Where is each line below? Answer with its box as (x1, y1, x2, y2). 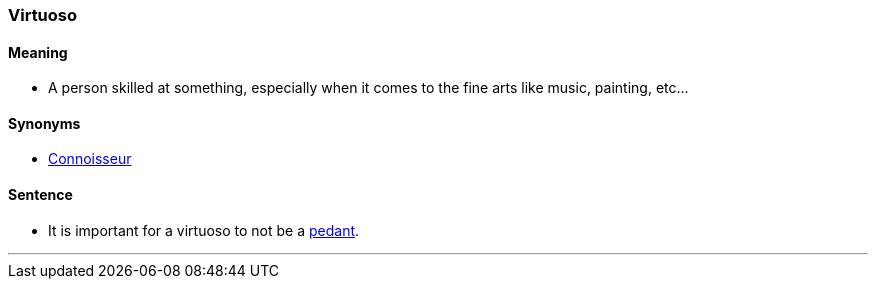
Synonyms (8, 114, 81, 132)
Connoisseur (48, 150, 132, 168)
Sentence (8, 186, 73, 204)
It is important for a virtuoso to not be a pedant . (48, 221, 360, 239)
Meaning (8, 43, 68, 61)
